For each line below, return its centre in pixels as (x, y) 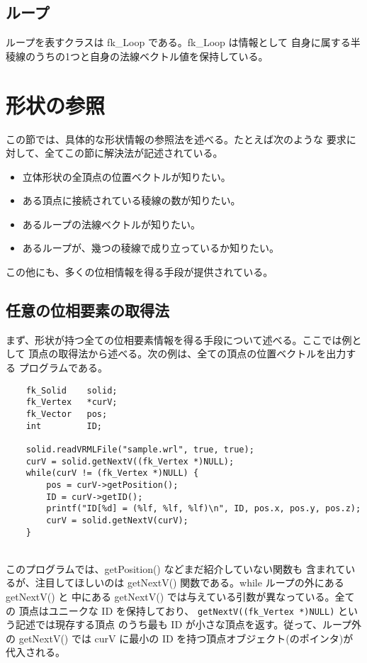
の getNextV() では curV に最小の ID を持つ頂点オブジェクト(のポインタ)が (180, 638)
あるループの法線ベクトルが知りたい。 (111, 224)
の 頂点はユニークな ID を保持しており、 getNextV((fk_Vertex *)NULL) (170, 610)
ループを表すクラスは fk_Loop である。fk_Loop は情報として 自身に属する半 (183, 42)
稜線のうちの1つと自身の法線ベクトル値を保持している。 (137, 56)
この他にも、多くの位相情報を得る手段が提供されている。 (140, 272)
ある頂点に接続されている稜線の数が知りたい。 (131, 200)
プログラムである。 (63, 368)
